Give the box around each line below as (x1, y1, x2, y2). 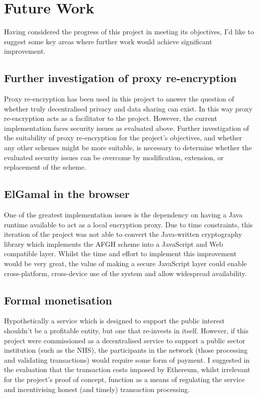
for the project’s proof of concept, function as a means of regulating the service (4, 374, 245, 384)
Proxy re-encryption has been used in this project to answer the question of (4, 94, 234, 104)
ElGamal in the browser (4, 186, 130, 201)
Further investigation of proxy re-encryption (4, 70, 237, 86)
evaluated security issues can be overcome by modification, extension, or (4, 152, 224, 162)
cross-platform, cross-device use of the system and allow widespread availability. (4, 268, 247, 278)
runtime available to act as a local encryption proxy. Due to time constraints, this (4, 219, 253, 229)
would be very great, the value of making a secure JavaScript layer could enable (4, 258, 247, 269)
